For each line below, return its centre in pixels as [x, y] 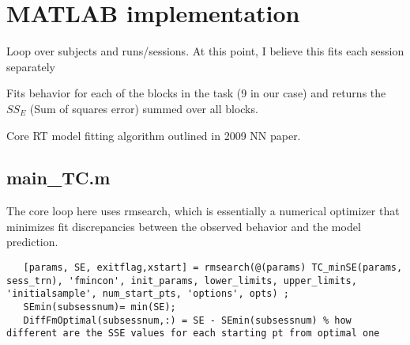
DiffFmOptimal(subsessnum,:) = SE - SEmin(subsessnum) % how [187, 320]
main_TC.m [58, 178]
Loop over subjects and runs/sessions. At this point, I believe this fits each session [205, 51]
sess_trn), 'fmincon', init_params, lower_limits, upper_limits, [182, 281]
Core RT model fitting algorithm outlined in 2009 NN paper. [154, 135]
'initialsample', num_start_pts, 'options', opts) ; [148, 294]
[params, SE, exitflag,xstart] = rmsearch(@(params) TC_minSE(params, [213, 268]
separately [31, 66]
